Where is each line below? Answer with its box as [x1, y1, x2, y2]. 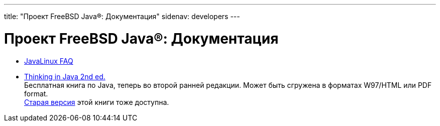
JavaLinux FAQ [24, 56, 73, 65]
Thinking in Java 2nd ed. [24, 72, 105, 81]
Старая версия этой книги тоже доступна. [24, 97, 169, 106]
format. [24, 89, 48, 98]
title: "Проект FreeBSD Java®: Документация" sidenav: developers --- [4, 12, 240, 21]
